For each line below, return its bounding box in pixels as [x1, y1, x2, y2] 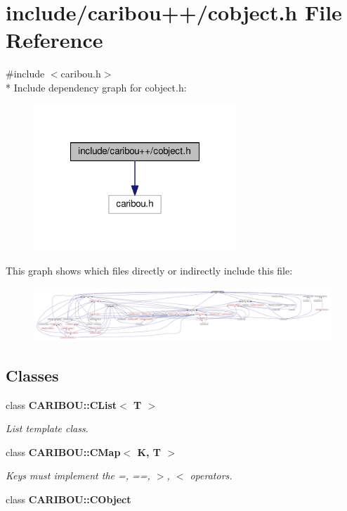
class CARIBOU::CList [6, 397, 117, 412]
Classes [6, 364, 59, 386]
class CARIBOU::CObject [6, 492, 131, 507]
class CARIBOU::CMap [6, 444, 121, 459]
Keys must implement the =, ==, [6, 468, 150, 483]
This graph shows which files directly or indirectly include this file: [6, 263, 293, 278]
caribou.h [60, 66, 101, 81]
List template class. [6, 421, 89, 436]
